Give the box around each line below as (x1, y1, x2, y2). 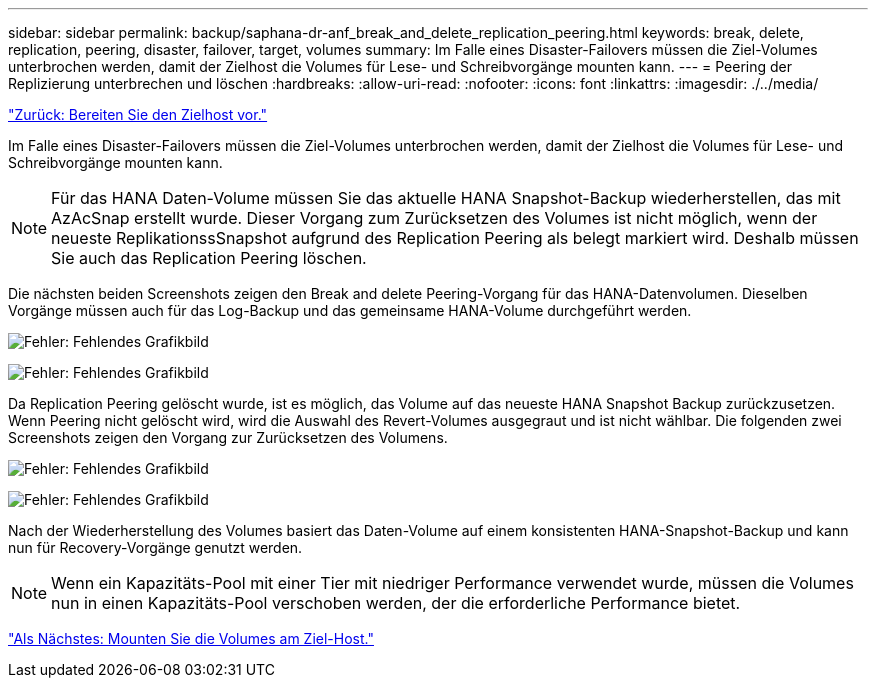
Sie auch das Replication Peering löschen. (51, 248, 367, 268)
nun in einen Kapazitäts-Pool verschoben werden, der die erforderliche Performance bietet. (51, 593, 741, 613)
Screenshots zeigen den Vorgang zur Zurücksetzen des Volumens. (8, 429, 448, 446)
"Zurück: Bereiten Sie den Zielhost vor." (8, 106, 268, 123)
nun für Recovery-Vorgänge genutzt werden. (8, 539, 303, 556)
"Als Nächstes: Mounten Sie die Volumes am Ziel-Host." (8, 630, 374, 647)
